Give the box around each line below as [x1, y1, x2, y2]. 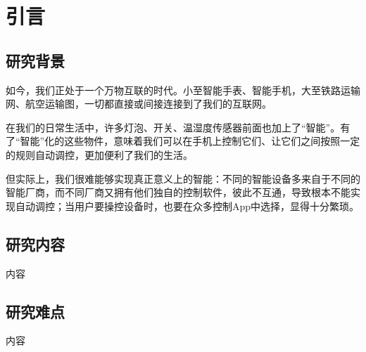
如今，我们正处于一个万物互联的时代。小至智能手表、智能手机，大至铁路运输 [6, 82, 360, 97]
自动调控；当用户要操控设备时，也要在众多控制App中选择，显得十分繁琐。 [15, 198, 360, 213]
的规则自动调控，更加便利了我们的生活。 [6, 147, 193, 162]
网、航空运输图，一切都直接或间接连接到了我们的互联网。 [6, 96, 272, 111]
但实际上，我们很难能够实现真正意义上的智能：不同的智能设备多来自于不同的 [6, 171, 360, 185]
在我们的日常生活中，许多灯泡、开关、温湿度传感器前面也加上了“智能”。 [6, 119, 341, 134]
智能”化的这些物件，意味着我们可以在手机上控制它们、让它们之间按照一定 [20, 133, 360, 148]
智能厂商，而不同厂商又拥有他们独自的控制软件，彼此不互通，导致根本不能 [6, 185, 351, 200]
